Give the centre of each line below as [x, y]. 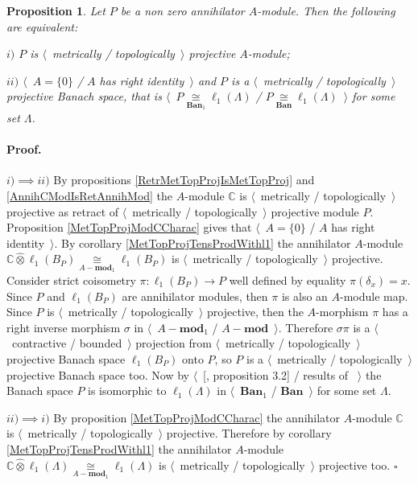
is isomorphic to [127, 390]
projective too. [354, 464]
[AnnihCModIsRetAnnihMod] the [90, 195]
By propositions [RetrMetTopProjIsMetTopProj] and [184, 180]
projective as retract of [63, 211]
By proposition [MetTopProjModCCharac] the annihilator [197, 417]
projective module [315, 211]
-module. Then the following [326, 10]
